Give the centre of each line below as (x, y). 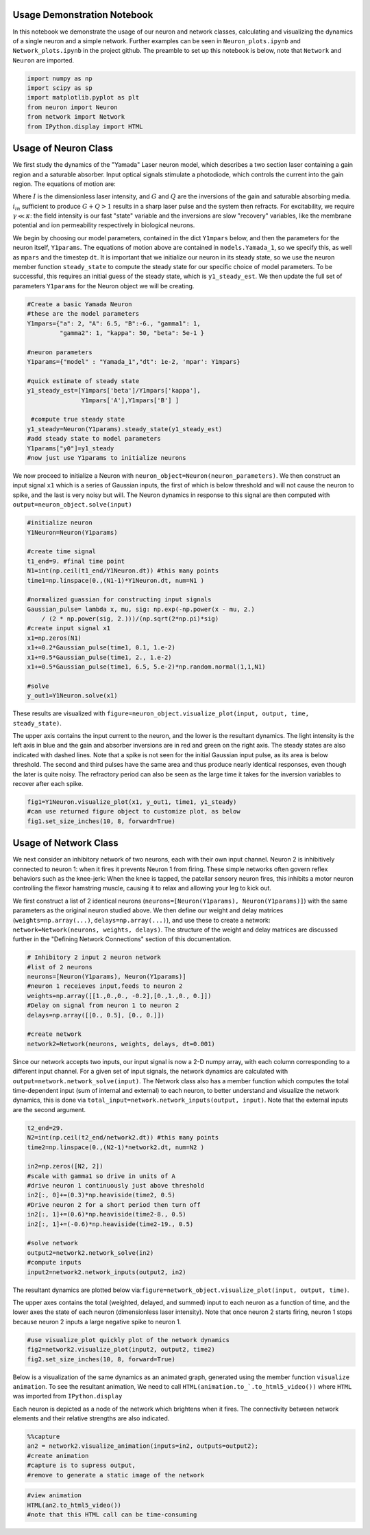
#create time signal (61, 552)
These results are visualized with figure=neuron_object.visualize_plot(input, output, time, (161, 713)
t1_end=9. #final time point (76, 561)
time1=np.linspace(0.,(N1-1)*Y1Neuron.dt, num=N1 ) (116, 580)
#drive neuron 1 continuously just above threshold (116, 1186)
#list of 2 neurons (60, 967)
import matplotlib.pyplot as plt (83, 97)
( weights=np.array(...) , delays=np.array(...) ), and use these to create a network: (141, 920)
